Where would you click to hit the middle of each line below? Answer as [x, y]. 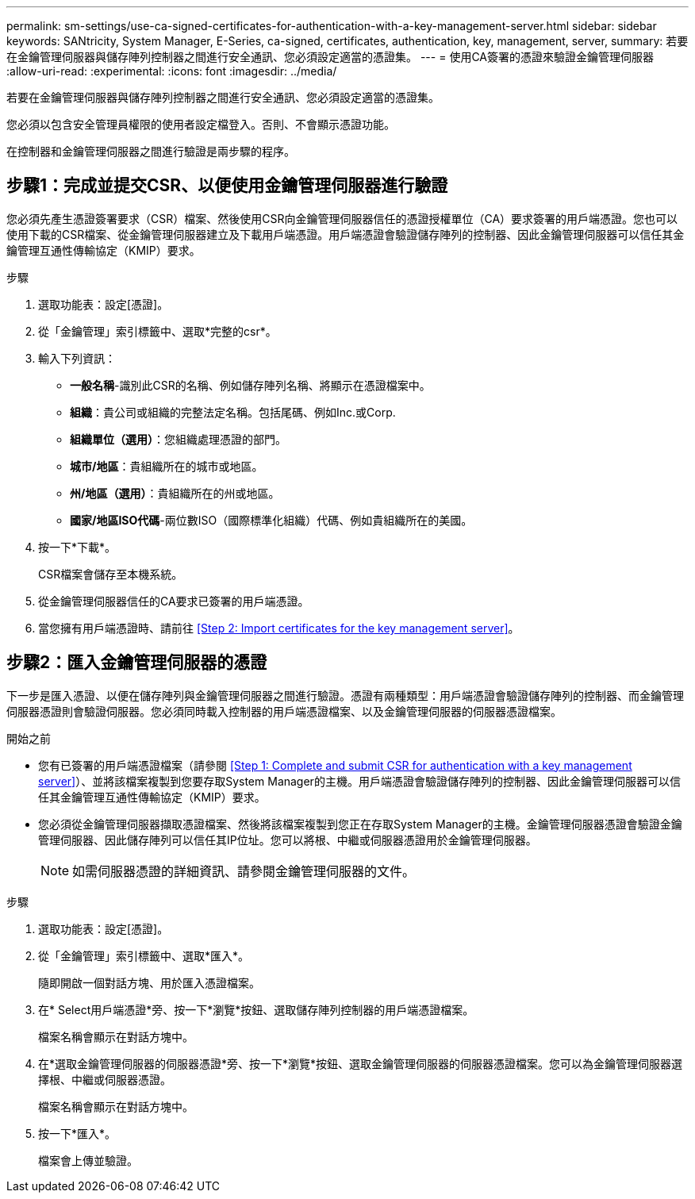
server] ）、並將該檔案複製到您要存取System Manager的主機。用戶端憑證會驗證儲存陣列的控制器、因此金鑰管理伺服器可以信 [359, 781]
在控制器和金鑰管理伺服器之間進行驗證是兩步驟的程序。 [151, 151]
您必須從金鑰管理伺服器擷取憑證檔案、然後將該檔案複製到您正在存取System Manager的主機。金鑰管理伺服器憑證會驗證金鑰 [360, 824]
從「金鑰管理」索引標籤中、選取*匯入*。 [144, 955]
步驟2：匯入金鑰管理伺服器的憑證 [137, 663]
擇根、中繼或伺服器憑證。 [105, 1079]
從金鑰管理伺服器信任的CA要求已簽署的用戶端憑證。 [174, 601]
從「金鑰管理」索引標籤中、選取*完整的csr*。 [157, 331]
